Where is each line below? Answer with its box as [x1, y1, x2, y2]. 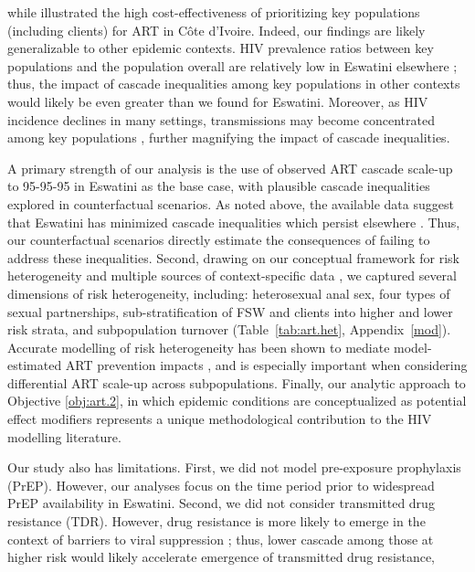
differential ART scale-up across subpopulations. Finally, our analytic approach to [7, 373, 466, 392]
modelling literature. [7, 427, 121, 446]
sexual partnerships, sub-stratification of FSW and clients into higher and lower [7, 302, 453, 321]
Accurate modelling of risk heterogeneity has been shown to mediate [7, 337, 390, 356]
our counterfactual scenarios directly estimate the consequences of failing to [7, 230, 430, 249]
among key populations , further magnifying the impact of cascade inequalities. [7, 128, 450, 147]
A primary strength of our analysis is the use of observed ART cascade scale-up [7, 158, 453, 177]
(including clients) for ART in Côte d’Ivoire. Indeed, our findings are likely [7, 20, 426, 39]
